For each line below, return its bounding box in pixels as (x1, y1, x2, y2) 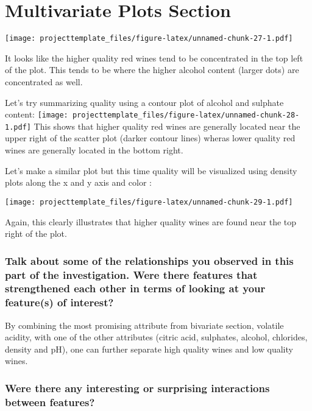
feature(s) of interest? (5, 295, 114, 310)
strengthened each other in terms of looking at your (5, 281, 266, 296)
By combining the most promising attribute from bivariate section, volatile (5, 318, 284, 331)
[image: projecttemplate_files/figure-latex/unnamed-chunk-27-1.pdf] (5, 34, 293, 43)
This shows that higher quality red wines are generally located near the (34, 119, 300, 132)
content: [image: (5, 108, 68, 121)
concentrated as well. (5, 75, 83, 88)
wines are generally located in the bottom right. (5, 144, 183, 156)
